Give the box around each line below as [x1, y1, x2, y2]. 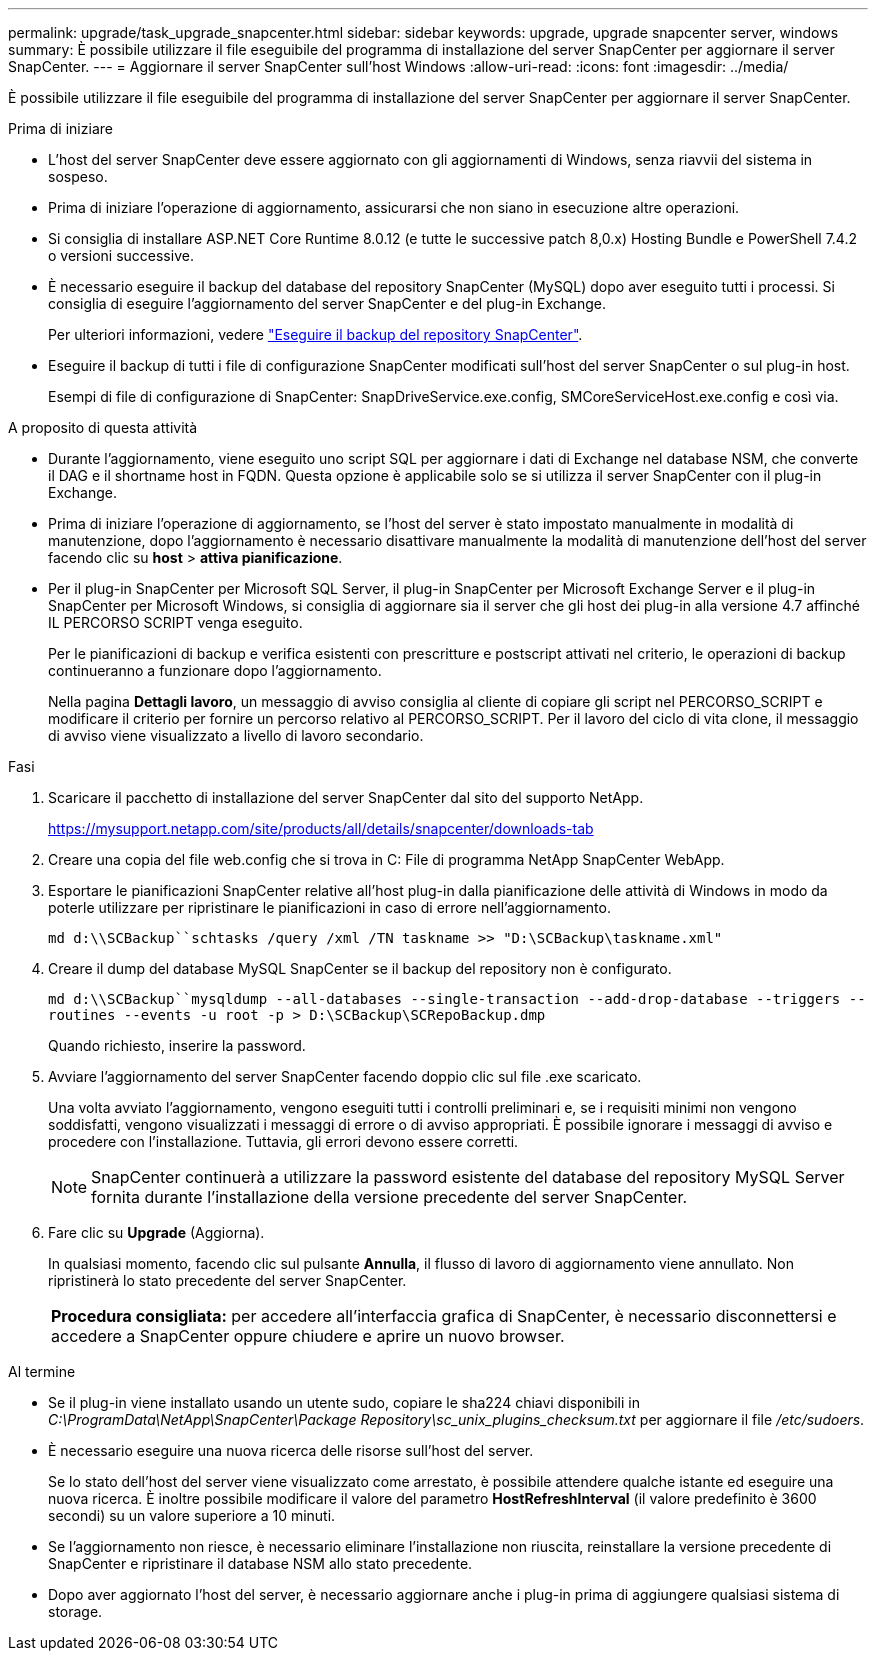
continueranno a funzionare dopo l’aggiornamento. [48, 662, 382, 679]
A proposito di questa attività [8, 419, 198, 436]
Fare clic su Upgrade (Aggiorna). [48, 1224, 265, 1241]
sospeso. [48, 168, 108, 185]
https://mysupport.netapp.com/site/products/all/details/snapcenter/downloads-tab [48, 820, 594, 837]
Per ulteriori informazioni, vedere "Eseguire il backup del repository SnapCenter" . [48, 326, 583, 343]
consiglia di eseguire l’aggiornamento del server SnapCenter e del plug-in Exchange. [48, 295, 606, 312]
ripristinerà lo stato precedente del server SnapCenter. [48, 1272, 407, 1289]
